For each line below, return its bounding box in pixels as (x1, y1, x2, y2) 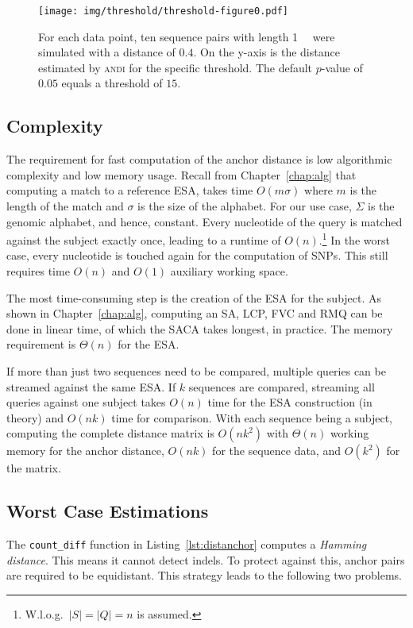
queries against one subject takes (6, 394, 166, 410)
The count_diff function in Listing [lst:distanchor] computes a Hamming (6, 536, 367, 553)
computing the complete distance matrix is (6, 425, 214, 441)
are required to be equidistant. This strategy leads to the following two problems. (6, 567, 402, 584)
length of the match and (6, 198, 124, 214)
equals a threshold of (61, 75, 163, 91)
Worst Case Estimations (6, 499, 209, 523)
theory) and (6, 409, 64, 426)
